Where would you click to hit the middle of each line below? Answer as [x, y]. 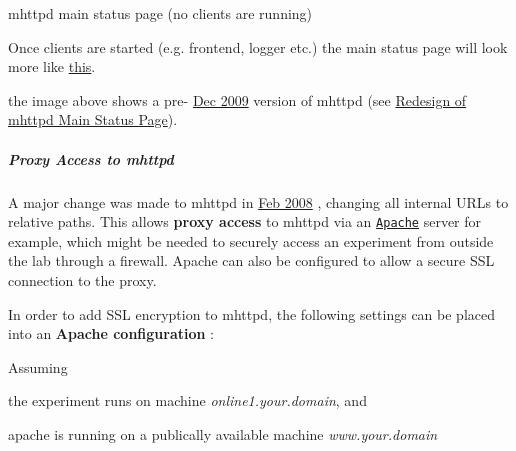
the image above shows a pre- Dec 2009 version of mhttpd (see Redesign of [237, 99]
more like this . [52, 66]
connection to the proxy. [82, 279]
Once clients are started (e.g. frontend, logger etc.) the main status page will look [258, 46]
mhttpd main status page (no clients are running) [160, 13]
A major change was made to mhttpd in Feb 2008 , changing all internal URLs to [258, 201]
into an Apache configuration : [111, 333]
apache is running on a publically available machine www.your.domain [223, 433]
